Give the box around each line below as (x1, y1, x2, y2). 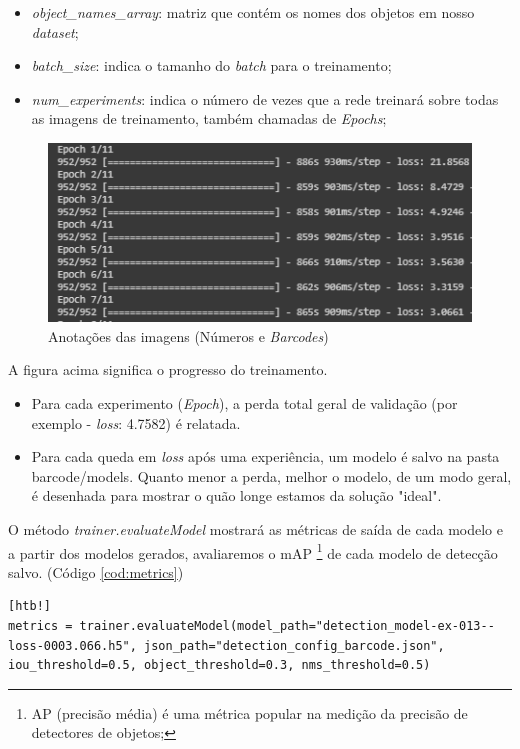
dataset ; (31, 21, 79, 42)
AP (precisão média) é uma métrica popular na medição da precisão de (31, 702, 468, 723)
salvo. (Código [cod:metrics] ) (8, 561, 184, 582)
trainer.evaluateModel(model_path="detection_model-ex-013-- (79, 618, 495, 633)
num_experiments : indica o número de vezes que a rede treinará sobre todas (31, 88, 499, 109)
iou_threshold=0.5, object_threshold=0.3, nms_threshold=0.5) (8, 658, 431, 673)
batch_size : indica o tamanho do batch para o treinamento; (31, 55, 392, 76)
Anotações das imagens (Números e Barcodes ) (48, 325, 329, 346)
